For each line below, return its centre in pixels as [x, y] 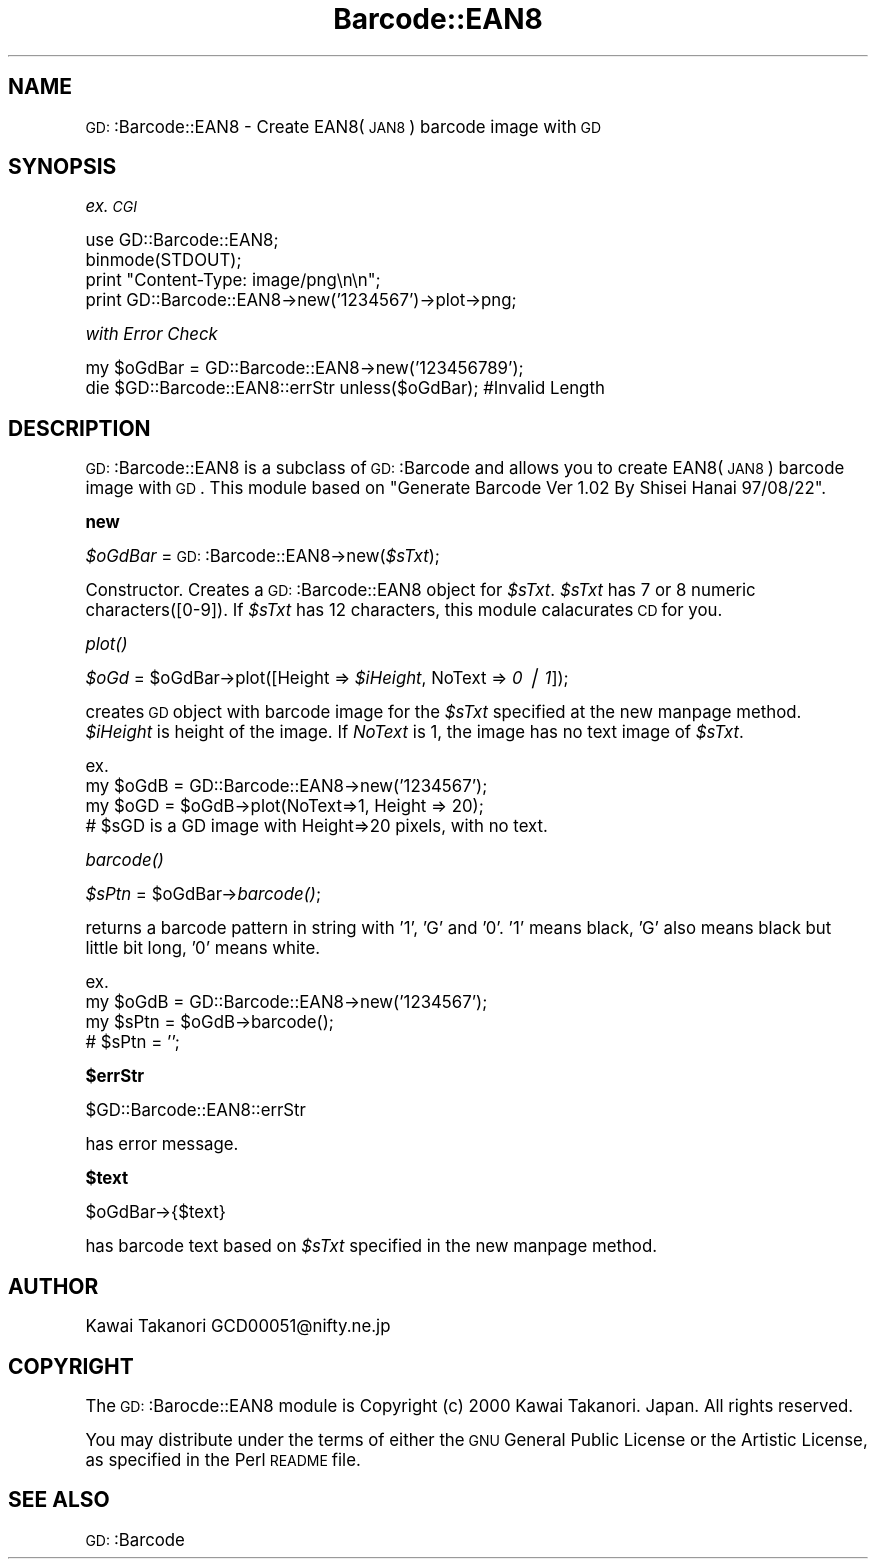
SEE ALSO [59, 1500]
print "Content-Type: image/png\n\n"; [233, 280]
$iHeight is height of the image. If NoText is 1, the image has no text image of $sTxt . [414, 732]
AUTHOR [53, 1286]
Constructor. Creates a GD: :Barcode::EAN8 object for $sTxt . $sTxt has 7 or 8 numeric [420, 590]
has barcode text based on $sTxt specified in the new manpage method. [371, 1246]
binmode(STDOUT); [163, 260]
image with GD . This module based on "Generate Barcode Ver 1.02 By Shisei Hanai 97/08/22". [455, 488]
